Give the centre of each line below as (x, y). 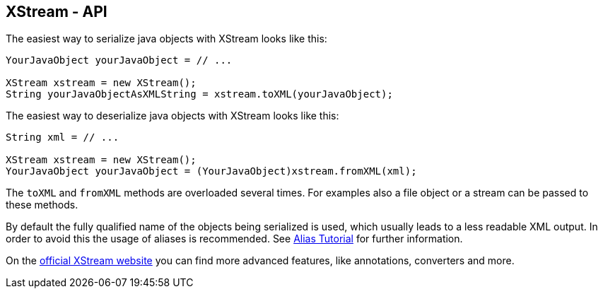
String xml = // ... (63, 137)
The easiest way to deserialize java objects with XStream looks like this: (172, 116)
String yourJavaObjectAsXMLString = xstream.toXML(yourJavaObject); (199, 94)
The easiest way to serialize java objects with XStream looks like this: (166, 39)
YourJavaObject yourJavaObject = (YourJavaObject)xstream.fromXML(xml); (211, 171)
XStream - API (57, 12)
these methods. (42, 205)
